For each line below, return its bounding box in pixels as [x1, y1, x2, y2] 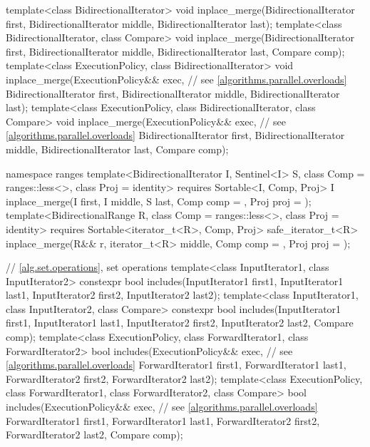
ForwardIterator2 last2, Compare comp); [6, 427, 183, 442]
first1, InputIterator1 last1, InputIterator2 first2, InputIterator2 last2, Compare [6, 315, 354, 330]
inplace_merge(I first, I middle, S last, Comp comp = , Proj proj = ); [6, 193, 312, 208]
